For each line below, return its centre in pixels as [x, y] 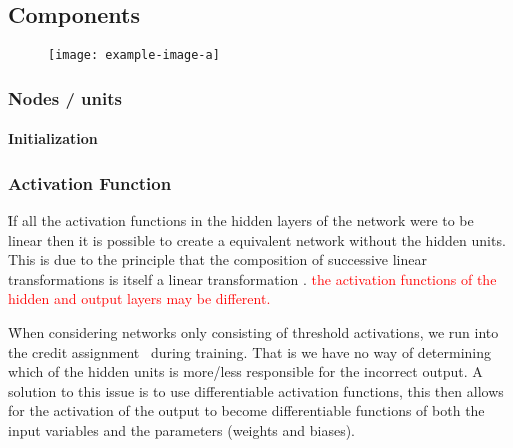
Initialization [53, 138]
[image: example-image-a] [134, 55]
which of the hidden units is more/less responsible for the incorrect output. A [245, 371]
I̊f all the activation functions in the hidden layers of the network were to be [241, 220]
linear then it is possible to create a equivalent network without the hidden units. [257, 239]
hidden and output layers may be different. [139, 298]
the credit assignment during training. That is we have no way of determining [250, 351]
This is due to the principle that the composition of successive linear [217, 259]
